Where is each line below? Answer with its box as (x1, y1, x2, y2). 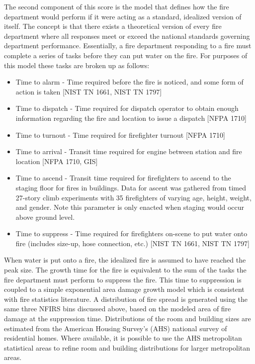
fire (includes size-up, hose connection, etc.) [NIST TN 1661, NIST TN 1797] (15, 238, 250, 248)
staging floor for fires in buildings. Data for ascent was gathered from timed (15, 182, 247, 192)
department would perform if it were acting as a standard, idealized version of (4, 11, 242, 21)
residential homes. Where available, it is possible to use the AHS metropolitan (4, 333, 242, 343)
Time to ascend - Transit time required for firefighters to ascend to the (15, 173, 231, 183)
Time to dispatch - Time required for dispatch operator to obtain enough (15, 103, 239, 113)
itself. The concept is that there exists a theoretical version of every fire (4, 21, 222, 31)
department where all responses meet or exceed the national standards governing (4, 30, 250, 41)
